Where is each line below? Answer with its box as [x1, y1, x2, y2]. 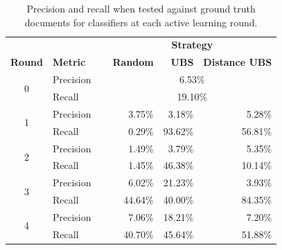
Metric [52, 55, 86, 69]
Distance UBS [203, 55, 272, 69]
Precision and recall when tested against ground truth [26, 1, 256, 15]
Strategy [171, 37, 213, 52]
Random [112, 55, 154, 69]
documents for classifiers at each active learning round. [24, 15, 258, 29]
